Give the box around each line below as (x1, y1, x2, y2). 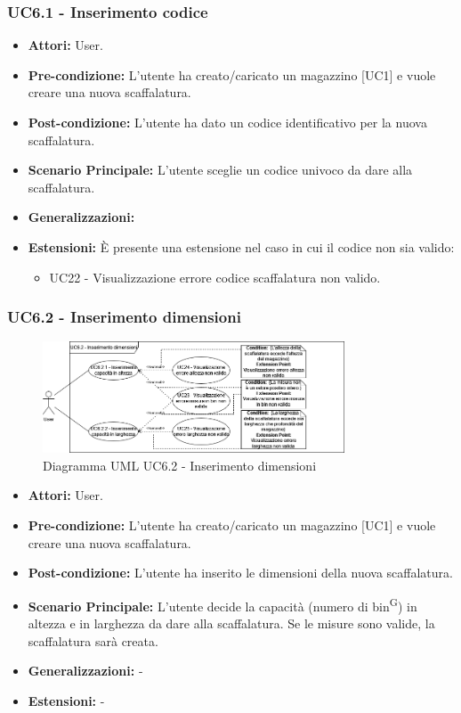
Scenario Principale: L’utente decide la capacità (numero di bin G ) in (28, 594, 417, 615)
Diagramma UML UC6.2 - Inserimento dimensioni (43, 455, 317, 474)
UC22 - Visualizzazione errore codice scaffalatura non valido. (49, 267, 381, 286)
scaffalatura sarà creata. (28, 631, 158, 650)
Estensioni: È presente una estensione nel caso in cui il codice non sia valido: (28, 237, 455, 256)
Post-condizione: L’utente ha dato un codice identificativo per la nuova (28, 113, 427, 131)
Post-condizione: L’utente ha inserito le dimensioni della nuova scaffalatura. (28, 563, 453, 582)
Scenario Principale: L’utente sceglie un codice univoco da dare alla (28, 160, 413, 179)
